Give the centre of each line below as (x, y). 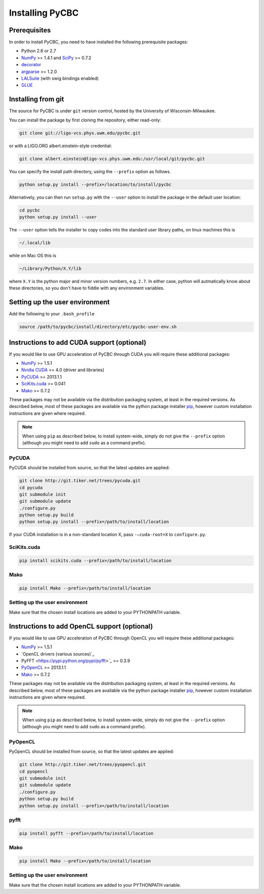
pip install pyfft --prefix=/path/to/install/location (86, 833)
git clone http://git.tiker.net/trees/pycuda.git (80, 481)
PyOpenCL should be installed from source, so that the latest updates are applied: (92, 752)
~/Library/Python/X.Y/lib (50, 268)
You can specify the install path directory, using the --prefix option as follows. (90, 171)
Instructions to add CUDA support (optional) (78, 343)
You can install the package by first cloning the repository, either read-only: (85, 120)
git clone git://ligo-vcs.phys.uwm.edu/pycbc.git (80, 133)
